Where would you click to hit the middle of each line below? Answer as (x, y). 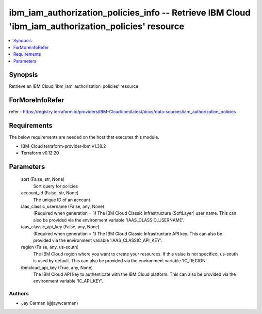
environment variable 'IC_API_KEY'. (68, 281)
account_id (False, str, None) (50, 193)
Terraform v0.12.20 (40, 153)
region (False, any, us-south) (50, 247)
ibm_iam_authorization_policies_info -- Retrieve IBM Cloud (130, 13)
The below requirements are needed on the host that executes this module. (84, 137)
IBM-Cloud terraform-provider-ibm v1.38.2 (64, 146)
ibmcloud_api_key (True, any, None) (57, 267)
